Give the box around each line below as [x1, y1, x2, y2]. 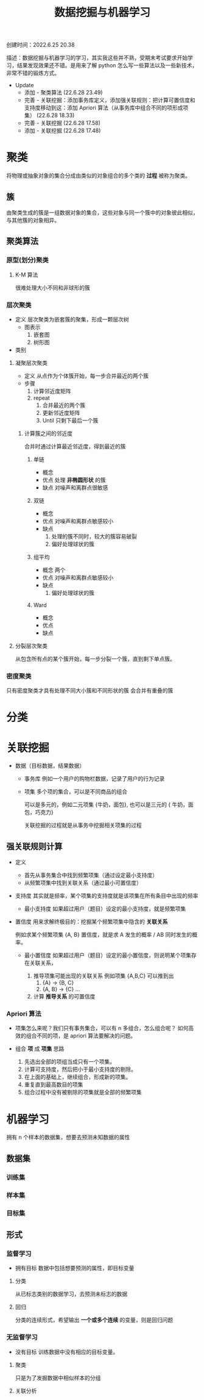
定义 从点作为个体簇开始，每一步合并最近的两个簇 [24, 372, 149, 379]
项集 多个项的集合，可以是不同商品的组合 [24, 788, 128, 795]
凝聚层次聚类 [15, 359, 47, 366]
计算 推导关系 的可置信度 [33, 993, 96, 1000]
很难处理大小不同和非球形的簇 [15, 284, 90, 291]
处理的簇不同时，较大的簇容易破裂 [51, 532, 137, 540]
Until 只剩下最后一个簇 [42, 416, 99, 424]
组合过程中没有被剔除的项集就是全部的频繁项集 [24, 1089, 142, 1096]
